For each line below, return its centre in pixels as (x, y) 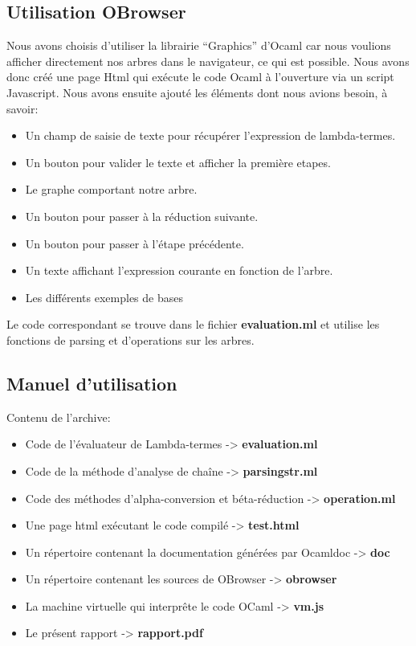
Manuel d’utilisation (92, 383)
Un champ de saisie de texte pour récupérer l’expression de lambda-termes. (210, 135)
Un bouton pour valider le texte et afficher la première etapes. (178, 162)
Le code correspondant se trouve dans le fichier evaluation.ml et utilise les (193, 324)
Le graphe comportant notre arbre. (111, 189)
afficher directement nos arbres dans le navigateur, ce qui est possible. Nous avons (208, 61)
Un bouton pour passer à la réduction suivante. (142, 216)
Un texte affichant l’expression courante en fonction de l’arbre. (179, 270)
